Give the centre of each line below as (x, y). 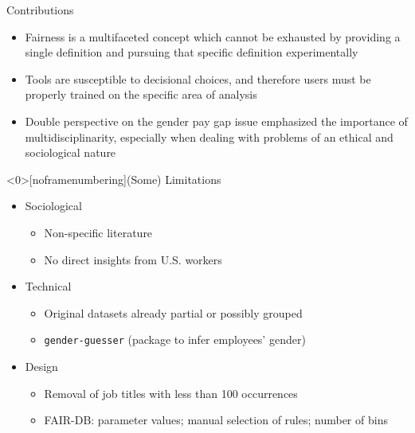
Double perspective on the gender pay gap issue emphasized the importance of (216, 121)
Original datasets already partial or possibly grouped (173, 312)
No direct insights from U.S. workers (133, 259)
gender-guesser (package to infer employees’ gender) (175, 339)
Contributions (40, 10)
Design (41, 366)
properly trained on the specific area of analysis (141, 94)
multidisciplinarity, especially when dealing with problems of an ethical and (209, 137)
